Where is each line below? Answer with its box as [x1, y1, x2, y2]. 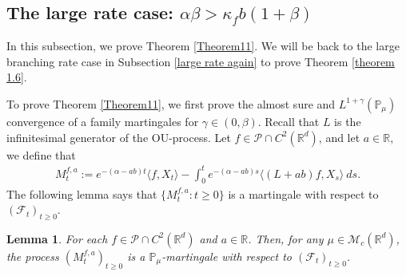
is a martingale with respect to [228, 185, 379, 202]
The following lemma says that [6, 185, 157, 202]
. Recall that [257, 112, 320, 129]
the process [6, 247, 59, 264]
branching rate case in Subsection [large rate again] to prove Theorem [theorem [6, 53, 395, 69]
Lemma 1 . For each [6, 230, 108, 246]
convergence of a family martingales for [6, 112, 199, 129]
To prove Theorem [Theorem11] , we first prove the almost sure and [6, 95, 336, 112]
